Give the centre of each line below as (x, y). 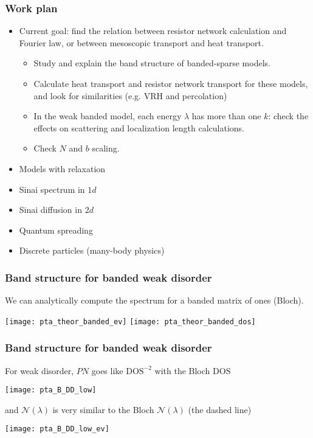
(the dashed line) (220, 409)
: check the (288, 116)
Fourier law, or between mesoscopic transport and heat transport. (141, 42)
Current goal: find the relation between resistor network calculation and (153, 31)
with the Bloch (182, 370)
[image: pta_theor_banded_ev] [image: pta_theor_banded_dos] (130, 322)
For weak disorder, (40, 370)
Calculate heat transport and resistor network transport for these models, (171, 83)
